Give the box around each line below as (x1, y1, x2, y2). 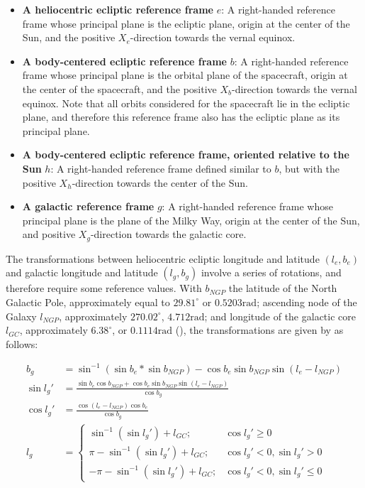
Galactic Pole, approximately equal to (6, 294, 170, 309)
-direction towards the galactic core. (90, 227, 247, 242)
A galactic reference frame (22, 199, 155, 214)
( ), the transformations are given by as (175, 322, 344, 337)
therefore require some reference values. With (6, 281, 202, 295)
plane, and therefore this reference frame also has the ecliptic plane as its (22, 109, 340, 124)
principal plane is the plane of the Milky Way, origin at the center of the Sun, (22, 212, 360, 227)
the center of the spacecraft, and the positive (22, 81, 217, 96)
